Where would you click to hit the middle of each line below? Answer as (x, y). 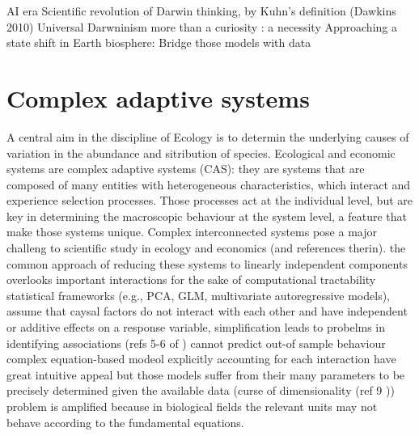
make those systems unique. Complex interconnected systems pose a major (192, 232)
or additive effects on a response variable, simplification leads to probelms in (196, 327)
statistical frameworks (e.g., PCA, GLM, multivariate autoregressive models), (199, 295)
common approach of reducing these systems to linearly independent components (207, 263)
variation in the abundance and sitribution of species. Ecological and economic (201, 152)
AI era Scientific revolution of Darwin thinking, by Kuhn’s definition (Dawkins (201, 11)
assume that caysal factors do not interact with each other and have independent (207, 311)
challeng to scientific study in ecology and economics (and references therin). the (206, 248)
